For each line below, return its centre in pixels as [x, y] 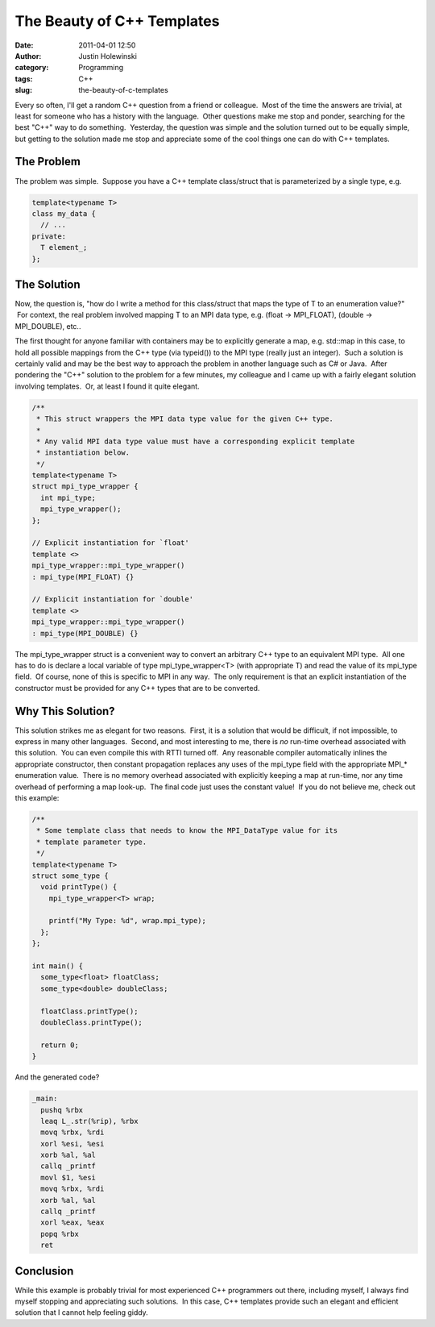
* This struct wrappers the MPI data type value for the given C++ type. [185, 419]
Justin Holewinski [108, 56]
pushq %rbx [62, 1110]
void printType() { [79, 887]
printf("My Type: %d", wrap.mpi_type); [128, 921]
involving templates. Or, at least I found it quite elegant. [108, 386]
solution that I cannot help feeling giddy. [81, 1312]
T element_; [64, 248]
